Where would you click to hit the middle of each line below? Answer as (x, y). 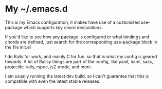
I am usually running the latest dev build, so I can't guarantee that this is (77, 76)
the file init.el (18, 47)
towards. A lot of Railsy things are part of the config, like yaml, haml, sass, (79, 61)
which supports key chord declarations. (63, 27)
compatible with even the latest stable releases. (53, 81)
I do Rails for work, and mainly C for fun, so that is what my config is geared (81, 56)
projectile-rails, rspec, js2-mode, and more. (49, 67)
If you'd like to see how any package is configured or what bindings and (77, 37)
